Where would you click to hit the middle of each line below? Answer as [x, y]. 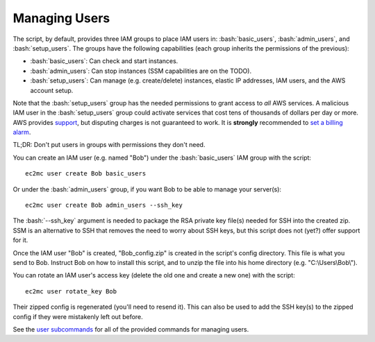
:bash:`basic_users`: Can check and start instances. [104, 61]
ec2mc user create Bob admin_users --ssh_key [104, 205]
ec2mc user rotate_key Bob [71, 291]
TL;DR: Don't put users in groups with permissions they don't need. [109, 145]
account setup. [52, 90]
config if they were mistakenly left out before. [78, 316]
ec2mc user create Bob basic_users [86, 174]
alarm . [22, 132]
